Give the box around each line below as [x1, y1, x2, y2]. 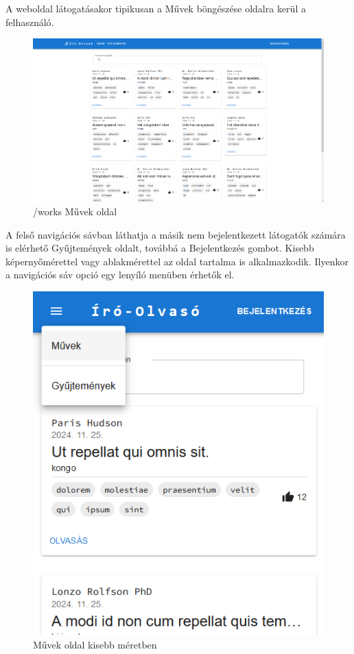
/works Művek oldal [33, 204, 117, 219]
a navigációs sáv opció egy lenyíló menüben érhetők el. [5, 267, 235, 282]
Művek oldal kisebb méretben [33, 637, 157, 651]
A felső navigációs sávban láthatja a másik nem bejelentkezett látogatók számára [5, 227, 346, 241]
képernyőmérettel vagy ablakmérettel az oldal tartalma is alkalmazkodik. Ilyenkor [5, 254, 349, 268]
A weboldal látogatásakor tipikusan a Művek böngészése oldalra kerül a [5, 1, 306, 15]
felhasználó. [5, 14, 54, 29]
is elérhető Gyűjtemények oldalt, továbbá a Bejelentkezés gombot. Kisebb [5, 241, 314, 255]
